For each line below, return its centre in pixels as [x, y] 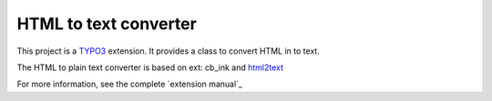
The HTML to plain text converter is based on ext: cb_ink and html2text [150, 67]
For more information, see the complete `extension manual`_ [130, 84]
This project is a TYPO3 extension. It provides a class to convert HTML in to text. [169, 51]
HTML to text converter [107, 24]
